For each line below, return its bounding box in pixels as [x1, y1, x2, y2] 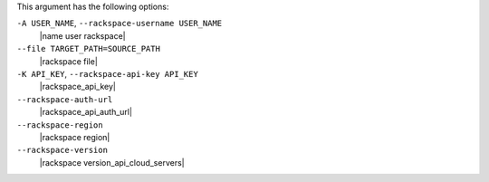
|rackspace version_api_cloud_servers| [39, 157, 185, 168]
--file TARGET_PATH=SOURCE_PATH [16, 43, 160, 54]
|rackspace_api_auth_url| [39, 107, 133, 118]
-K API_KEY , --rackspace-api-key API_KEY [16, 68, 198, 79]
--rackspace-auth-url [16, 94, 113, 104]
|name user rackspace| [39, 30, 126, 41]
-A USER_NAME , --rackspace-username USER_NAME [16, 18, 223, 29]
